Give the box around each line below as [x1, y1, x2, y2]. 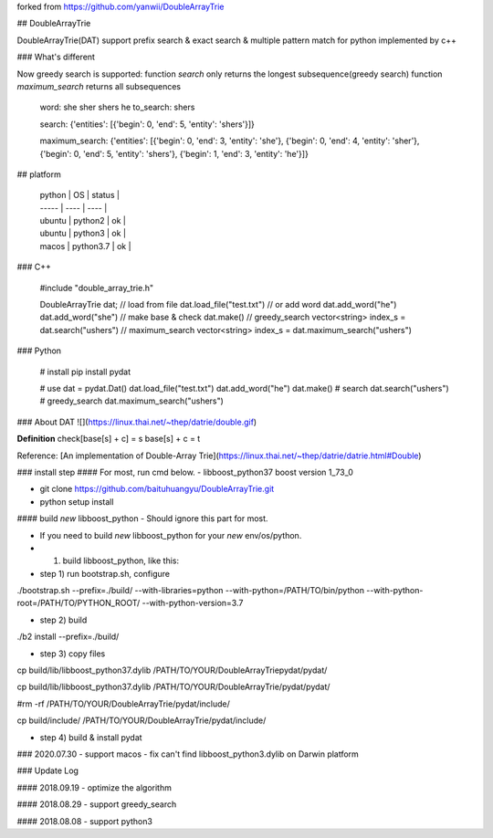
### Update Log [16, 765, 79, 776]
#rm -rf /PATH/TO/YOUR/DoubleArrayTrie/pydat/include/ [16, 698, 230, 709]
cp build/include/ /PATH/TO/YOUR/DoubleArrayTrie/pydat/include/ [16, 715, 267, 726]
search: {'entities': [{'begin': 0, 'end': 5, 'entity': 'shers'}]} [39, 119, 256, 130]
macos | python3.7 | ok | [39, 240, 131, 251]
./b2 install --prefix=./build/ [16, 631, 120, 643]
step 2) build [39, 614, 88, 625]
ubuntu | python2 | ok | [39, 215, 127, 226]
